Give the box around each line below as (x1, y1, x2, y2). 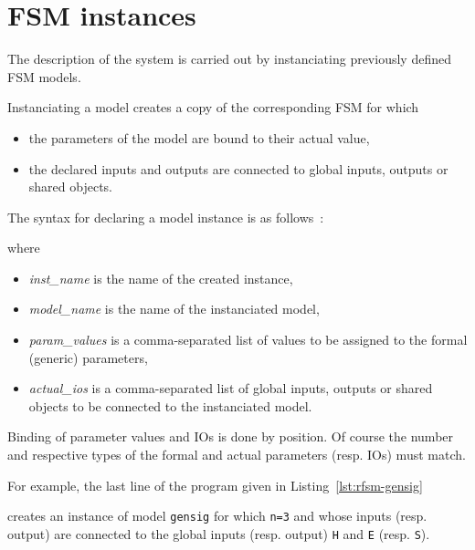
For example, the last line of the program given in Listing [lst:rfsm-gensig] (7, 475, 423, 494)
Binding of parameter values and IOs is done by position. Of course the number (7, 427, 454, 446)
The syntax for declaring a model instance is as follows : (7, 207, 324, 226)
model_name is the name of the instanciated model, (28, 299, 320, 318)
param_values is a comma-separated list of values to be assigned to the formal (28, 330, 468, 349)
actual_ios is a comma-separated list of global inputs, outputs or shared (28, 379, 433, 398)
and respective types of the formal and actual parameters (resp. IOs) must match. (7, 445, 466, 464)
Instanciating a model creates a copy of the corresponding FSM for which (7, 98, 419, 117)
